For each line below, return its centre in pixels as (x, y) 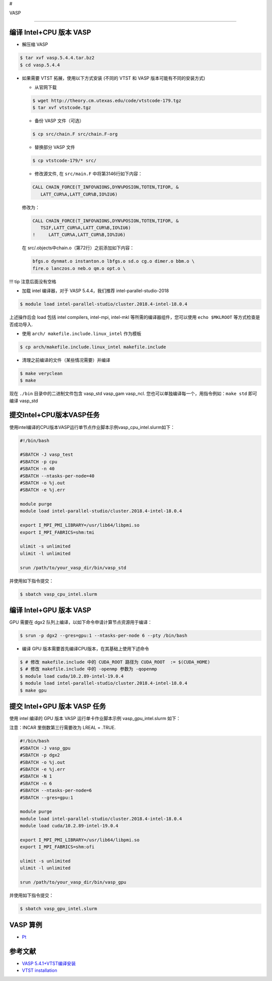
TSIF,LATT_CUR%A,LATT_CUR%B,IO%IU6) (86, 228)
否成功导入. (21, 324)
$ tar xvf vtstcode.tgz (62, 108)
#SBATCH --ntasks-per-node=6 (56, 791)
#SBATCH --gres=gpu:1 (47, 798)
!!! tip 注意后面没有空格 (33, 281)
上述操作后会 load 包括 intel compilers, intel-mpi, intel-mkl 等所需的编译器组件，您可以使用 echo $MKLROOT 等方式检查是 (135, 317)
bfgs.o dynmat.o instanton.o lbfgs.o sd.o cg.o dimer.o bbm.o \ (114, 261)
